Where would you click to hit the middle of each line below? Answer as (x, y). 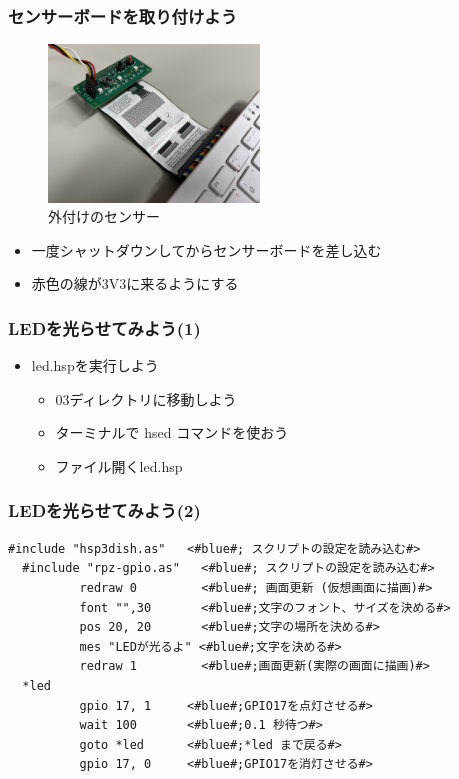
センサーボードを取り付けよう (123, 15)
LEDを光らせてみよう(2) (104, 510)
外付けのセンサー (104, 216)
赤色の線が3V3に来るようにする (135, 283)
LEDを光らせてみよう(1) (104, 327)
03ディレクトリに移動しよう (146, 398)
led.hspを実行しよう (95, 365)
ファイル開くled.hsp (119, 465)
